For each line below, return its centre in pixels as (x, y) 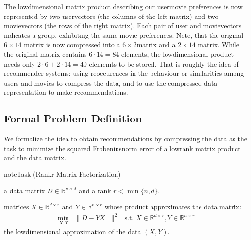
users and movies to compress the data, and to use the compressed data (111, 82)
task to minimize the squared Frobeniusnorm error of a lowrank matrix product (122, 148)
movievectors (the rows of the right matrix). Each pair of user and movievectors (123, 26)
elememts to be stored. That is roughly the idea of (164, 63)
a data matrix (25, 190)
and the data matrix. (35, 158)
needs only (20, 63)
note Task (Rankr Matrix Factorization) (62, 174)
